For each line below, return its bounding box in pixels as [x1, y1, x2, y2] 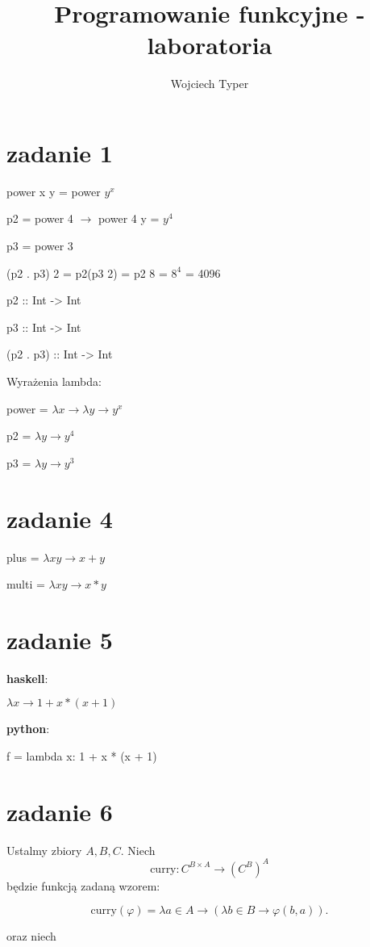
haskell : [6, 669, 48, 686]
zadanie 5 [6, 622, 113, 656]
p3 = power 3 [6, 237, 73, 254]
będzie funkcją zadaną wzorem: [6, 877, 160, 894]
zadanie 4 [6, 501, 113, 534]
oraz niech [6, 928, 56, 945]
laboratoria [147, 28, 272, 61]
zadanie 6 [6, 794, 113, 828]
